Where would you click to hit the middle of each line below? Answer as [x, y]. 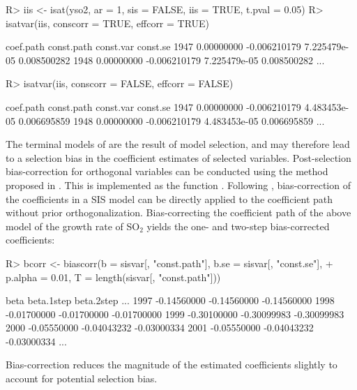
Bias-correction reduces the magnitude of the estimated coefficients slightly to [172, 365]
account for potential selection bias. [82, 378]
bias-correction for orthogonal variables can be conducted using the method [167, 171]
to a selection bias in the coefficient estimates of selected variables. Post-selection [178, 157]
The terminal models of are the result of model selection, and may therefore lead [178, 144]
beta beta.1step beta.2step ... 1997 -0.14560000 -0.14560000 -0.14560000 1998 [170, 300]
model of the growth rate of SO [73, 226]
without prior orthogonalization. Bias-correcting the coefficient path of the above [178, 212]
